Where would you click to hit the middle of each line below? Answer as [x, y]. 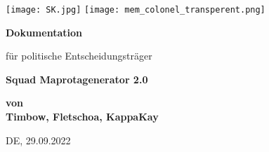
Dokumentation [44, 32]
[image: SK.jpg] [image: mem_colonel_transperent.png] [136, 10]
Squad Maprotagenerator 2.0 [77, 79]
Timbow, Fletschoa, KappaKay [82, 117]
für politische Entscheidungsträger [79, 56]
